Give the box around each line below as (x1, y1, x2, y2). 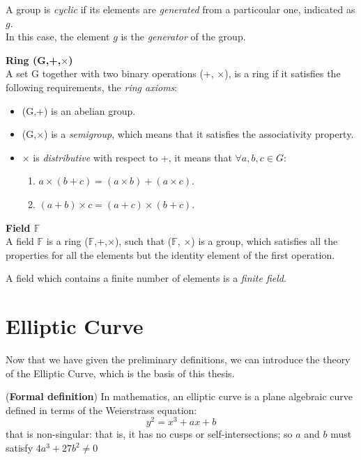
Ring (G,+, (6, 52, 61, 67)
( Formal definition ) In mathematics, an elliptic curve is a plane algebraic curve (6, 389, 353, 404)
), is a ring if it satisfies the (224, 66, 341, 81)
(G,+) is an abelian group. (22, 103, 136, 118)
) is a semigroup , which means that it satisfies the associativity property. (44, 127, 354, 141)
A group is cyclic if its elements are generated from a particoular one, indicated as (6, 2, 355, 16)
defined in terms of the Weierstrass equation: (6, 402, 197, 417)
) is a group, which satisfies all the (191, 234, 338, 248)
